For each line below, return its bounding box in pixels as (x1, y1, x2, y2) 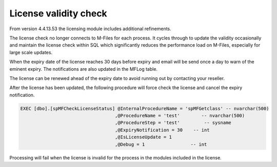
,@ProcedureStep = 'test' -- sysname (114, 120, 232, 126)
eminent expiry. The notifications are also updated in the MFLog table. (9, 66, 158, 72)
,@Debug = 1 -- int (114, 141, 207, 147)
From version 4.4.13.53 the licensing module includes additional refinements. (9, 26, 171, 32)
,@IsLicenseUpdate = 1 (114, 134, 172, 140)
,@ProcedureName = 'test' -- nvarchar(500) (114, 113, 245, 119)
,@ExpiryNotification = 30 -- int (114, 127, 210, 133)
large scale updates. (9, 49, 53, 55)
